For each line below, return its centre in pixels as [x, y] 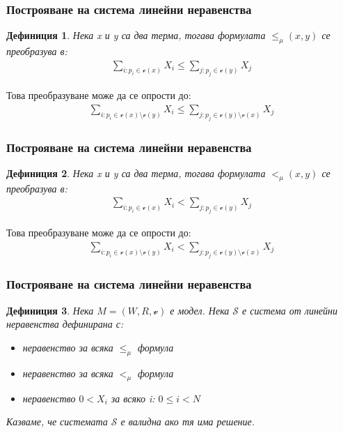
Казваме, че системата [57, 421]
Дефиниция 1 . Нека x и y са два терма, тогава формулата [136, 35]
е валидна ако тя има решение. [188, 421]
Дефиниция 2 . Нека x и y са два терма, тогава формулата [136, 173]
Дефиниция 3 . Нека [50, 310]
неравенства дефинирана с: [65, 324]
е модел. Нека [200, 310]
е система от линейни [290, 310]
